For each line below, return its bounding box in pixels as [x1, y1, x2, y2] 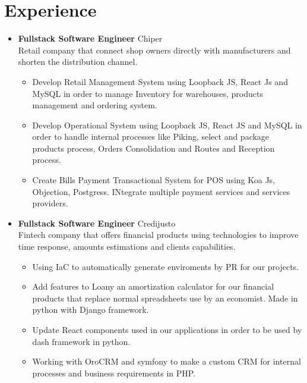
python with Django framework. [32, 303, 149, 316]
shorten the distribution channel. [18, 55, 138, 68]
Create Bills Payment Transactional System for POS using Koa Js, [32, 174, 276, 186]
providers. [32, 197, 68, 209]
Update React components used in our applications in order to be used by [32, 324, 302, 335]
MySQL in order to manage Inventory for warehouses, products [32, 87, 263, 99]
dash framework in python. [32, 335, 131, 347]
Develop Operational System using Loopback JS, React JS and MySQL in [32, 118, 302, 131]
